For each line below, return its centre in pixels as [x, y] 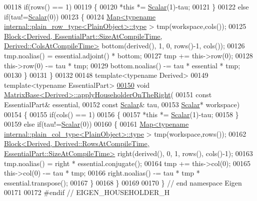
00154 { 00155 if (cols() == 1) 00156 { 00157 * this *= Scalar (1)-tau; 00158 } [121, 114]
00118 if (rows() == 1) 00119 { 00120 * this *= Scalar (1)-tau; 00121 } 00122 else [126, 6]
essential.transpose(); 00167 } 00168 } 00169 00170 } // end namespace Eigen [123, 182]
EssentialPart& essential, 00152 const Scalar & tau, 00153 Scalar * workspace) [122, 104]
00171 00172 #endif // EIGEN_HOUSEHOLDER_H [87, 192]
